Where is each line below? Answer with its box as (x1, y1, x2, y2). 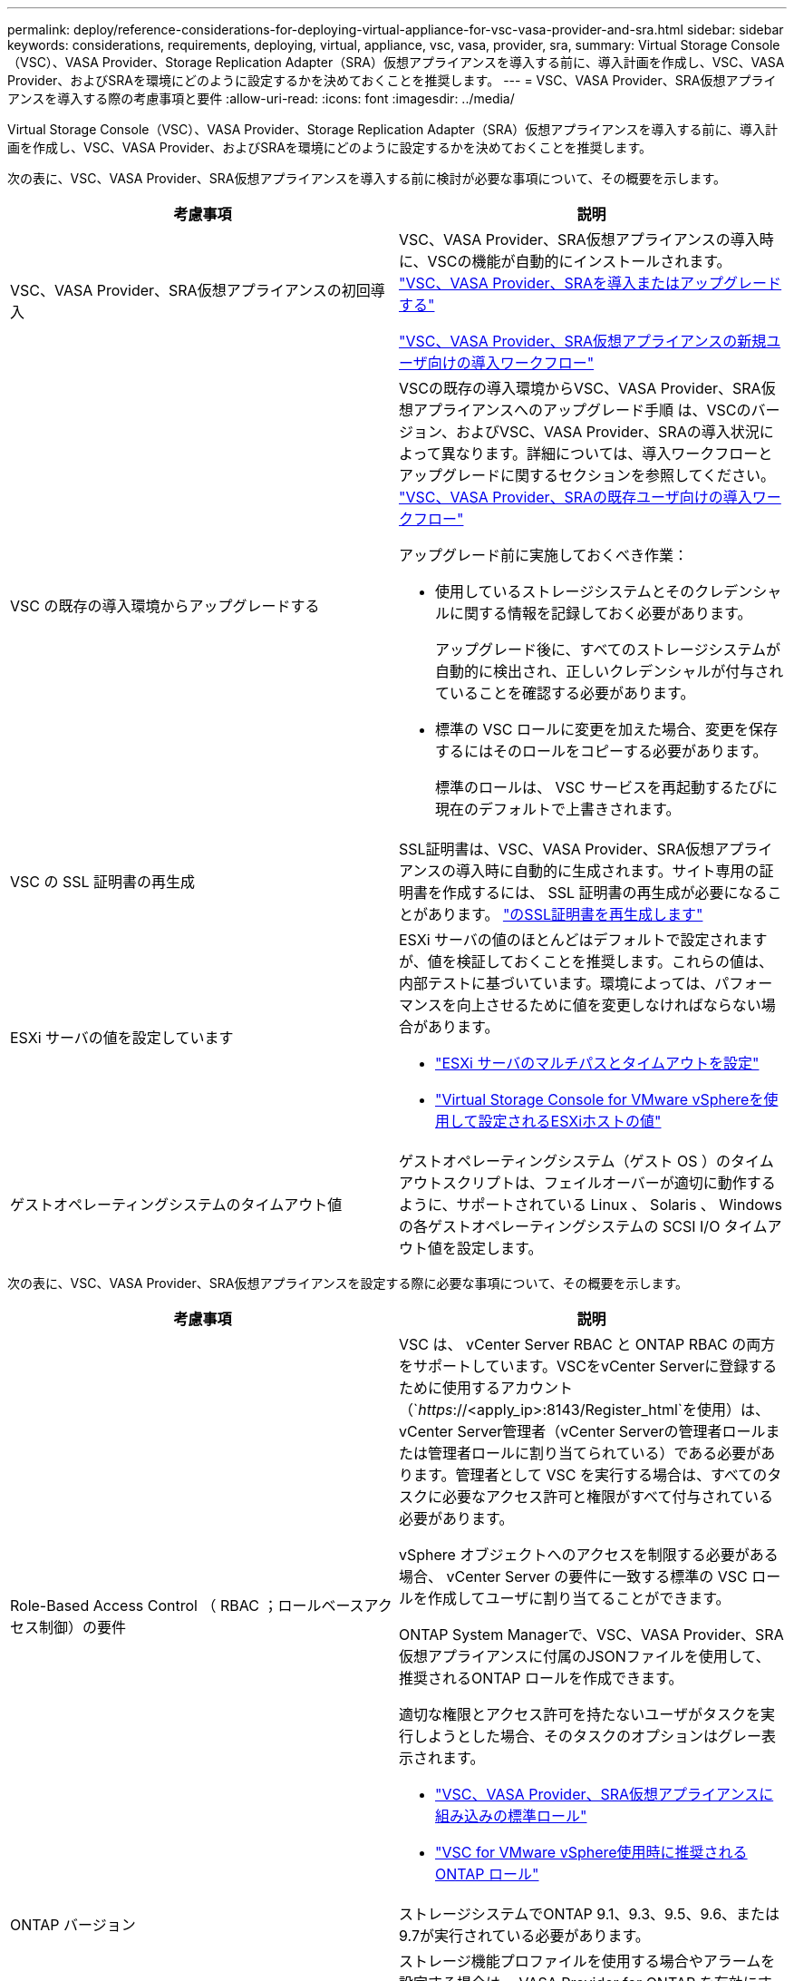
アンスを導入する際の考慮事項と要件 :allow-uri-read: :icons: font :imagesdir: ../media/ (7, 91, 515, 106)
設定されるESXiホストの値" (478, 1112, 662, 1130)
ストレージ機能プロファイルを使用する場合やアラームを (399, 1952, 776, 1970)
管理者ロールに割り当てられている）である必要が (428, 1444, 761, 1462)
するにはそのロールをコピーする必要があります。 (435, 742, 768, 760)
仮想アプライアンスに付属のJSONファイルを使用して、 (399, 1647, 770, 1665)
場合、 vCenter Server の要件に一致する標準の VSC (399, 1567, 748, 1586)
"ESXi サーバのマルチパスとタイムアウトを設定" (435, 1054, 760, 1072)
